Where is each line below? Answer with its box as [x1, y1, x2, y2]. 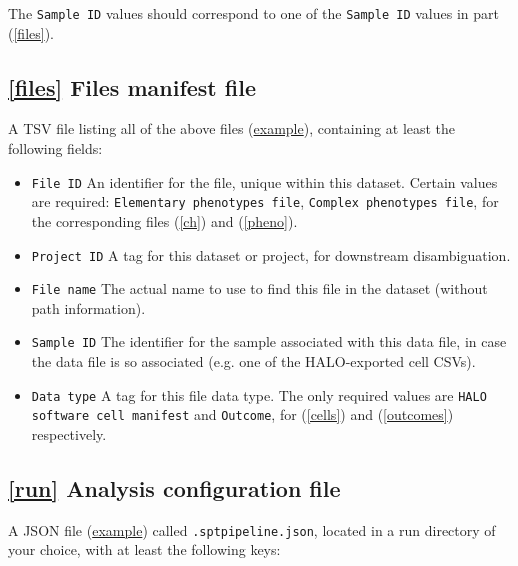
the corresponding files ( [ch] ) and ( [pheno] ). [31, 210, 298, 231]
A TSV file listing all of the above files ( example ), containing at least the [8, 118, 456, 139]
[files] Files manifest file [8, 71, 256, 102]
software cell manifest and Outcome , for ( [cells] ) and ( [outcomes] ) [31, 404, 454, 425]
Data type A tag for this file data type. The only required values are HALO [31, 384, 487, 405]
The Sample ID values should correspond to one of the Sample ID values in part [8, 3, 499, 23]
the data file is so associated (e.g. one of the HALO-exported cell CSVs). [31, 351, 476, 372]
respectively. [31, 424, 107, 445]
